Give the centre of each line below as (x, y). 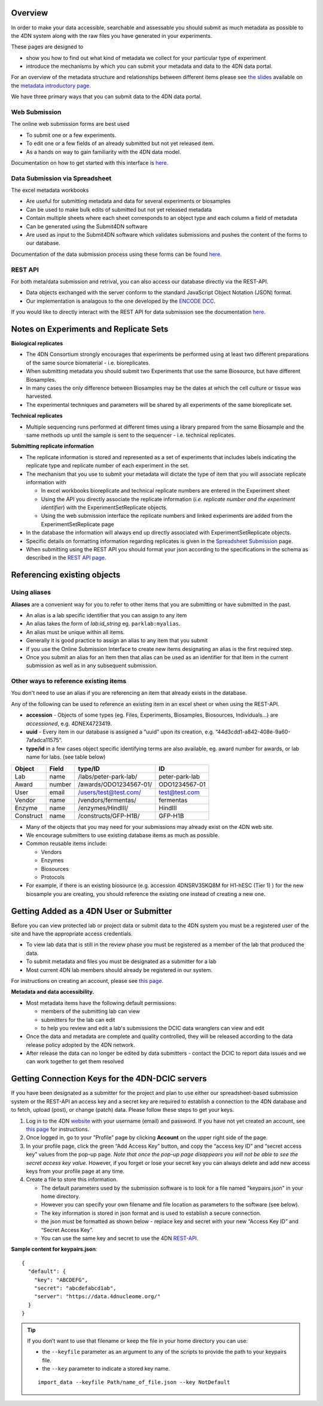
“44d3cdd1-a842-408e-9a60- (253, 732)
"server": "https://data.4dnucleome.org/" (97, 1297)
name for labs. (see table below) (66, 757)
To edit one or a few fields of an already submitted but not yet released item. (120, 143)
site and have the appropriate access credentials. (72, 934)
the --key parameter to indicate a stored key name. (106, 1369)
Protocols (53, 877)
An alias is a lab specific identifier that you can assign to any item (106, 615)
